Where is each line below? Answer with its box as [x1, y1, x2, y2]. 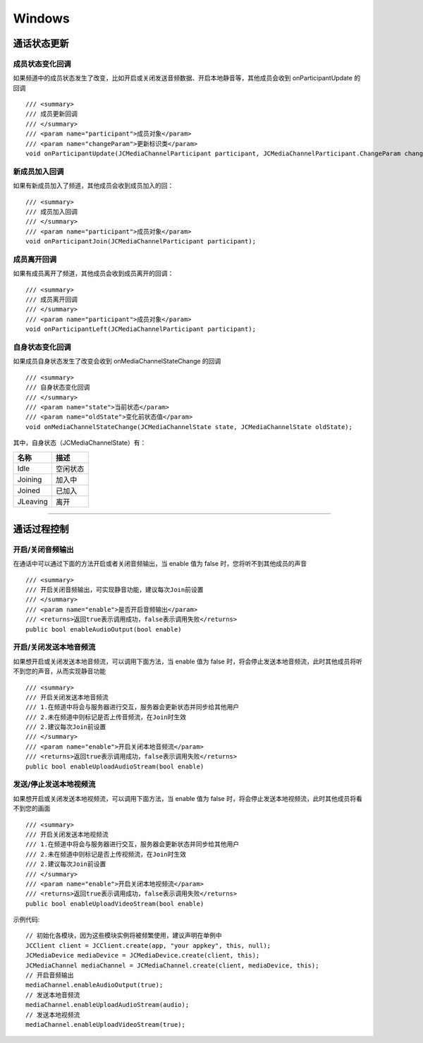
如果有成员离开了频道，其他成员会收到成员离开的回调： [13, 269, 174, 278]
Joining [17, 474, 42, 484]
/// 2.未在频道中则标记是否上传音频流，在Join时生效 [25, 713, 187, 721]
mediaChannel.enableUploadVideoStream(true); [25, 1020, 186, 1028]
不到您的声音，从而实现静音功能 [13, 667, 106, 675]
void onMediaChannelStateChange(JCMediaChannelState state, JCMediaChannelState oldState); [25, 423, 352, 430]
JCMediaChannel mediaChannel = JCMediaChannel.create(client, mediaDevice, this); [25, 961, 319, 970]
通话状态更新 [13, 37, 69, 49]
